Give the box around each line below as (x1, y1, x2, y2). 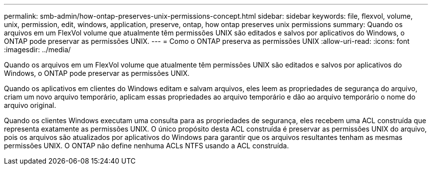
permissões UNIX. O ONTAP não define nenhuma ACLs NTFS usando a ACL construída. (4, 141, 289, 150)
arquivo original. (4, 101, 56, 109)
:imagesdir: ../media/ (4, 45, 71, 54)
